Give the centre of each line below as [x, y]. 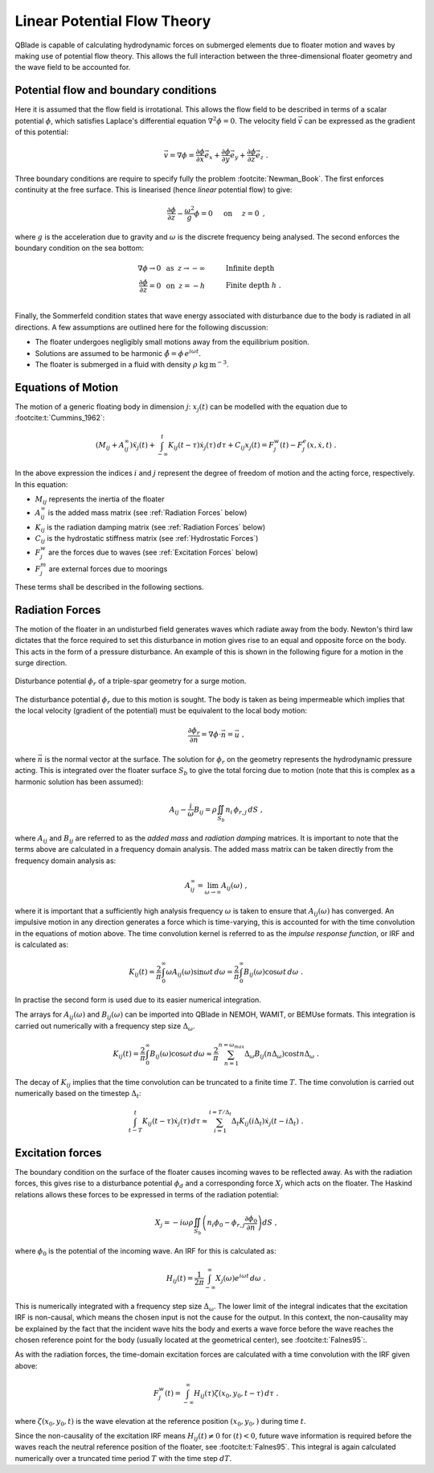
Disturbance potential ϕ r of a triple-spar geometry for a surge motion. [131, 682]
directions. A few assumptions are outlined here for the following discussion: [141, 327]
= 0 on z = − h [177, 286]
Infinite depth [250, 268]
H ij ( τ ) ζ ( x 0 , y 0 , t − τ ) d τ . [236, 1394]
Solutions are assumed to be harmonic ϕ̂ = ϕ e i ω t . [118, 352]
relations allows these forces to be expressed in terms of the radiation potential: [147, 1194]
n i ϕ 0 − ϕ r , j [226, 1223]
